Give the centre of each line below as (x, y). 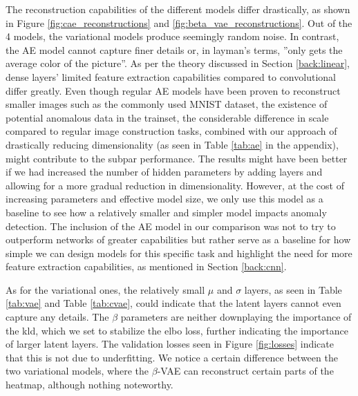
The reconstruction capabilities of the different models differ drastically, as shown (178, 9)
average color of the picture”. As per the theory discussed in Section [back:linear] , (178, 63)
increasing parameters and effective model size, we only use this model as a (164, 199)
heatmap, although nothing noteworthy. (89, 385)
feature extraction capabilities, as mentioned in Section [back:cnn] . (146, 266)
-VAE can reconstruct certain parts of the (245, 371)
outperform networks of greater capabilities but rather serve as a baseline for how (178, 239)
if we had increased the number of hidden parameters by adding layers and (164, 172)
